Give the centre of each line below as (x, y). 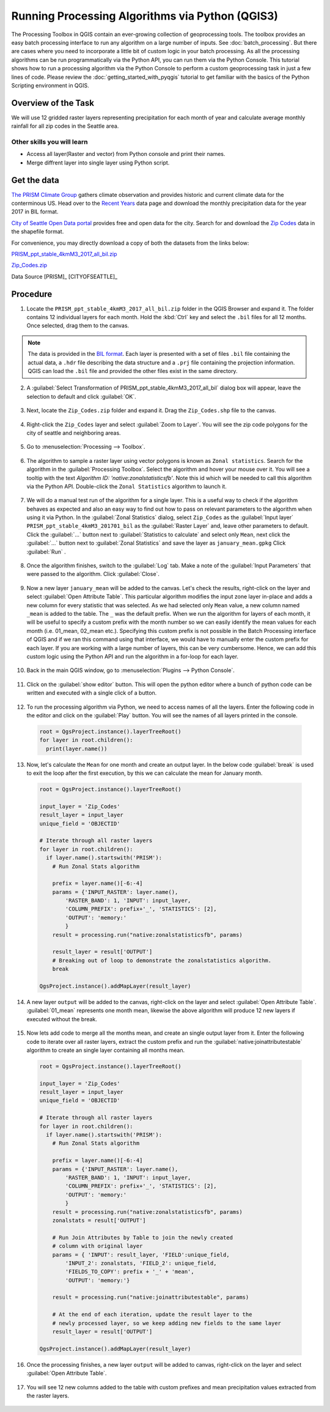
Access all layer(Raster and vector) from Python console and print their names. (126, 154)
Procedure (32, 294)
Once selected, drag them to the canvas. (78, 326)
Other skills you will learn (50, 142)
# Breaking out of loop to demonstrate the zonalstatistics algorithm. (162, 960)
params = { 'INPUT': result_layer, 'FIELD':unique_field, (141, 1255)
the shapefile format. (38, 232)
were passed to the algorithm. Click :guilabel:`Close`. (93, 574)
